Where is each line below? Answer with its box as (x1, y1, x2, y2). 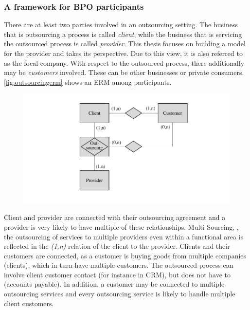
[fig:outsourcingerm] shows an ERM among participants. (4, 76, 172, 87)
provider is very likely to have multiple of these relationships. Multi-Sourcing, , (4, 221, 239, 232)
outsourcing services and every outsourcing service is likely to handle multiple (4, 289, 235, 299)
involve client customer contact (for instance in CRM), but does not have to (4, 269, 231, 279)
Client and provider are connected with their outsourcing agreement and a (4, 212, 226, 222)
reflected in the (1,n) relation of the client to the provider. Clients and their (4, 241, 230, 251)
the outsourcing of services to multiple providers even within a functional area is (4, 231, 244, 241)
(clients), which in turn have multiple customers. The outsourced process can (4, 260, 233, 270)
